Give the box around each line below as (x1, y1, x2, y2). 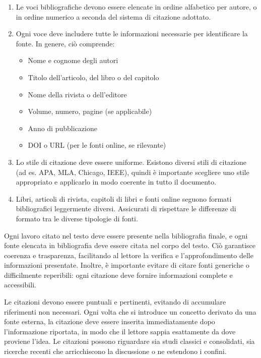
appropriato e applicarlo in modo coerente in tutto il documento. (16, 176, 217, 187)
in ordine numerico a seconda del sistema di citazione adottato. (16, 11, 211, 22)
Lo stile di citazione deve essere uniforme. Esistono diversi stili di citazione (16, 156, 246, 167)
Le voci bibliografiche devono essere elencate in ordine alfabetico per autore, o (16, 2, 257, 12)
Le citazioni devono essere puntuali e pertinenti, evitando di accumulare (4, 296, 226, 307)
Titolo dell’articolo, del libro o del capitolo (28, 72, 159, 82)
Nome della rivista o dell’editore (28, 89, 127, 99)
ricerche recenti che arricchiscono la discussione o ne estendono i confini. (4, 346, 227, 356)
